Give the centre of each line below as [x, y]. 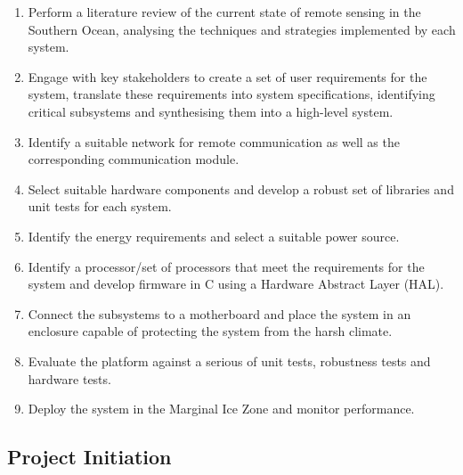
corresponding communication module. [134, 159]
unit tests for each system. [100, 206]
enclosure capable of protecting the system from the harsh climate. [210, 331]
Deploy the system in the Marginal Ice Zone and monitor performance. [221, 409]
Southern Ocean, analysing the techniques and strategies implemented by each [242, 29]
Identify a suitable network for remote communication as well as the [214, 141]
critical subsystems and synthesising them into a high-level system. [211, 111]
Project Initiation [89, 457]
